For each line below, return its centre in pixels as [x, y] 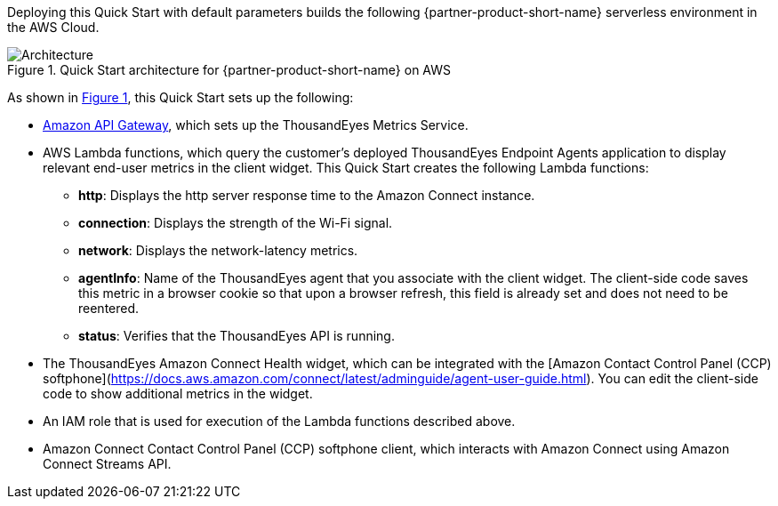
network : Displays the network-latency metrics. [218, 250]
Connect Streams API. [107, 464]
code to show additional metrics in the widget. [178, 394]
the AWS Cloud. [53, 27]
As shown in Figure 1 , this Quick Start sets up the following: [180, 97]
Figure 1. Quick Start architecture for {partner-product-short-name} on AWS [229, 70]
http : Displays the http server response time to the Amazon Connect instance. [307, 195]
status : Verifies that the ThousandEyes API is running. [237, 336]
